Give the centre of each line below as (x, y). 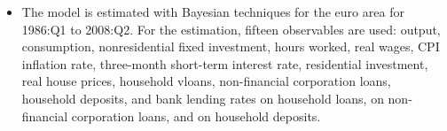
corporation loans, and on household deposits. (196, 116)
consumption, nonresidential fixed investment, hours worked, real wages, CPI (231, 46)
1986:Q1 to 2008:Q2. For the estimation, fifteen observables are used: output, (231, 29)
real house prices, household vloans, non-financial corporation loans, (206, 81)
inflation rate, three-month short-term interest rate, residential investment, (225, 63)
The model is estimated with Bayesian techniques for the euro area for (213, 12)
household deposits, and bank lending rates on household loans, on (203, 98)
